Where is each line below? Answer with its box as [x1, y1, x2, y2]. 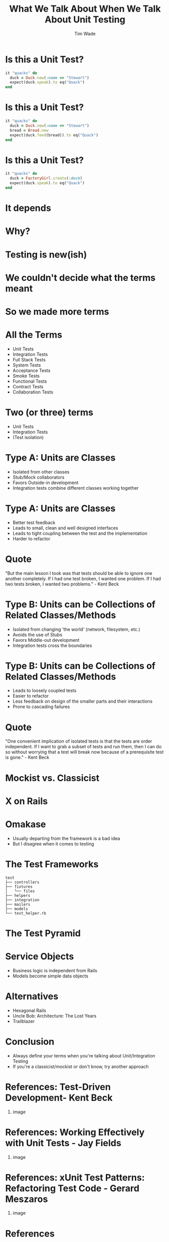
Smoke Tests [12, 373, 40, 379]
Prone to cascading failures [12, 704, 70, 710]
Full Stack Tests [12, 356, 46, 362]
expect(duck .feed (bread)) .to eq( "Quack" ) [10, 132, 99, 137]
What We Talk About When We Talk [9, 3, 161, 15]
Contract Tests [12, 383, 44, 389]
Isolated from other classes [12, 468, 70, 474]
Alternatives [5, 991, 59, 1002]
